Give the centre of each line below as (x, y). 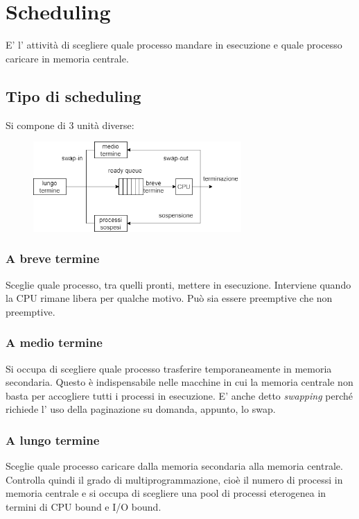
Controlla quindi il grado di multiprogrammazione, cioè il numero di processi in (174, 479)
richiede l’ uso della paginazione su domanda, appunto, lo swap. (141, 409)
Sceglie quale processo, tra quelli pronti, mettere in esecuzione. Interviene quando (178, 284)
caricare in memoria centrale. (67, 58)
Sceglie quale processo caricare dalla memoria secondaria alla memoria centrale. (174, 466)
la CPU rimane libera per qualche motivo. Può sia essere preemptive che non (169, 298)
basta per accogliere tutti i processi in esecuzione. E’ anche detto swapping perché (179, 395)
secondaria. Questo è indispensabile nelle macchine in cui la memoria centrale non (179, 382)
